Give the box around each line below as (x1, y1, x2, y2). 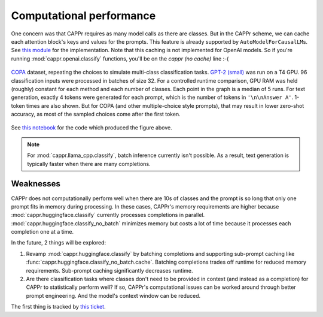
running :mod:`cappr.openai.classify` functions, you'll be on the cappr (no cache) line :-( (11, 55, 229, 62)
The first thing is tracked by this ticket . (11, 303, 106, 310)
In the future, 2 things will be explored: (11, 239, 106, 246)
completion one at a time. (11, 228, 74, 236)
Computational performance (11, 9, 156, 22)
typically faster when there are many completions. (27, 160, 151, 167)
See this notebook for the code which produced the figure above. (11, 124, 173, 131)
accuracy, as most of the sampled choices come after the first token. (11, 111, 181, 118)
